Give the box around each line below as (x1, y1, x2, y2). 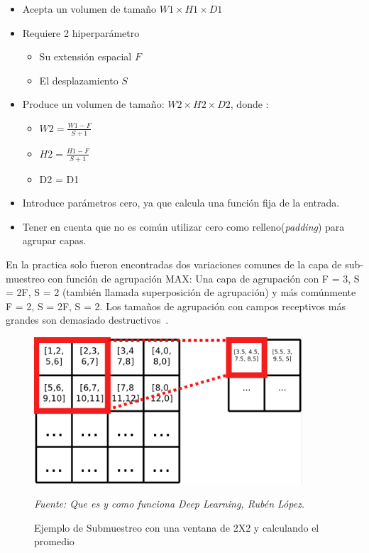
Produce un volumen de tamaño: (22, 97, 165, 111)
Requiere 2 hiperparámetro (22, 25, 140, 40)
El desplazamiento (39, 72, 119, 87)
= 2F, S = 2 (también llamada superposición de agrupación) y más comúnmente (6, 285, 356, 300)
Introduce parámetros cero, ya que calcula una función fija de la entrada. (22, 195, 340, 210)
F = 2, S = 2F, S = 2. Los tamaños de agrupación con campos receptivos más (6, 298, 346, 313)
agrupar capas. (22, 233, 87, 248)
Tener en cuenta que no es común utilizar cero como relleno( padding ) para (22, 219, 345, 234)
